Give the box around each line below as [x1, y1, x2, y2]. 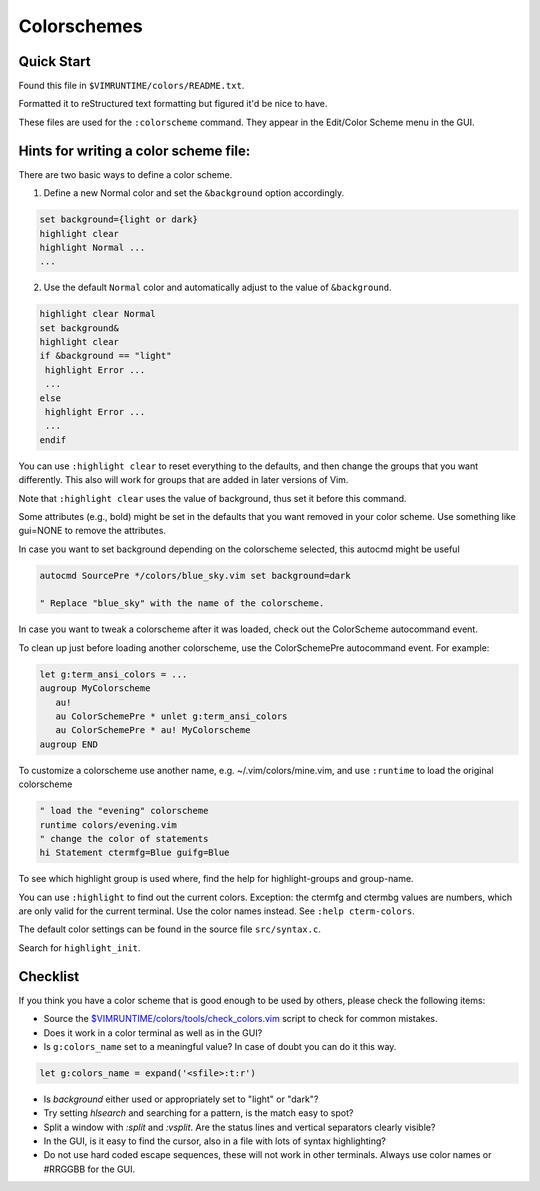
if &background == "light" [39, 350, 172, 362]
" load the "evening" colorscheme [39, 805, 209, 817]
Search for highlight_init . [18, 941, 141, 954]
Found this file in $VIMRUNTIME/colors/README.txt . [18, 80, 245, 92]
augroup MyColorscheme [39, 683, 151, 694]
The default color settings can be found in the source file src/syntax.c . [18, 923, 322, 935]
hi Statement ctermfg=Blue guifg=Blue [39, 847, 230, 859]
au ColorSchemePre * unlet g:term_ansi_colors [55, 711, 288, 722]
